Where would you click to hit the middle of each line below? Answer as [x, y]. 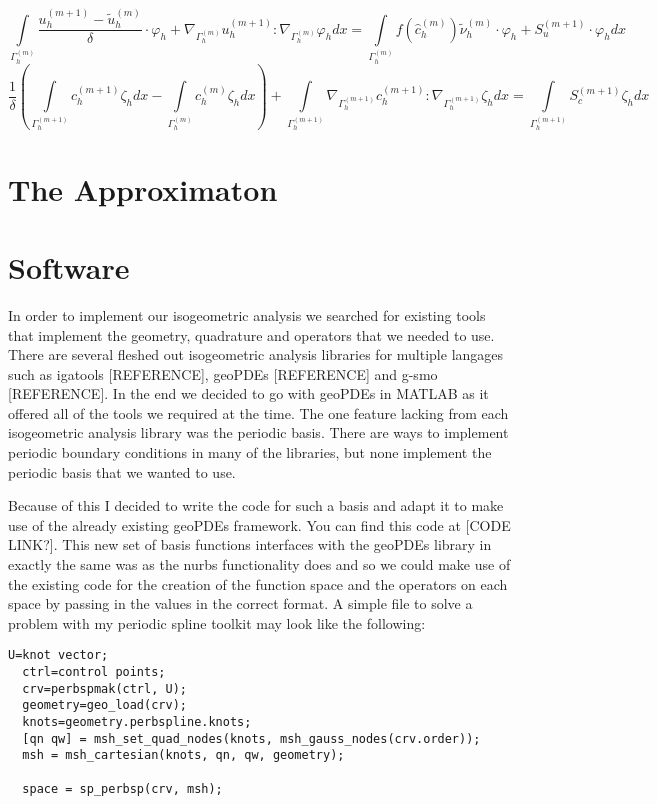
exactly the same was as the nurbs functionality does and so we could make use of [259, 564]
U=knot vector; [58, 655]
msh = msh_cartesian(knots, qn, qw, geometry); [183, 755]
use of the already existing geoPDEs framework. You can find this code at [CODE [259, 524]
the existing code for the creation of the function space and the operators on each [258, 583]
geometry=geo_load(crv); [104, 705]
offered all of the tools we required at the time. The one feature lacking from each [258, 412]
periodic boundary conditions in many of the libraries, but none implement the [250, 452]
